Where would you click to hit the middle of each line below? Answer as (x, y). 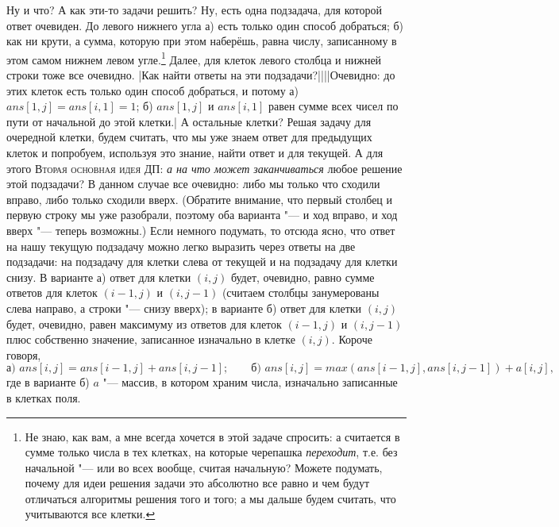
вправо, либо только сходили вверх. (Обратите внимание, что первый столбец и (199, 199)
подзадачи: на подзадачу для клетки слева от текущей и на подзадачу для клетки (202, 262)
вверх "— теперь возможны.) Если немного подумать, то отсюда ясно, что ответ (201, 230)
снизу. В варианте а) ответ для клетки (99, 277)
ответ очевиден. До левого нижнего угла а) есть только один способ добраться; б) (205, 25)
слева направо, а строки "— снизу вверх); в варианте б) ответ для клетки (184, 308)
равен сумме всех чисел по (333, 106)
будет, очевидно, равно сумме (303, 277)
